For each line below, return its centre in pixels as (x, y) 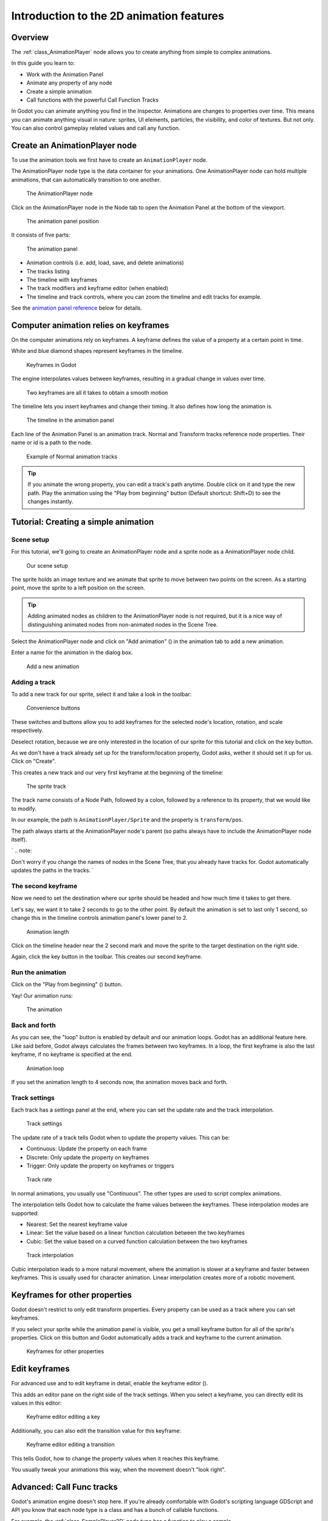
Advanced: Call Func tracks (65, 1487)
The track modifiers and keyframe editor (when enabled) (97, 288)
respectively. (27, 731)
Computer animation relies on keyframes (90, 325)
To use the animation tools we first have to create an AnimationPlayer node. (109, 160)
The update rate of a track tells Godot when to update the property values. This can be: (121, 1137)
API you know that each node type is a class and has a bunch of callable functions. (115, 1510)
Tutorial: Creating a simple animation (83, 522)
